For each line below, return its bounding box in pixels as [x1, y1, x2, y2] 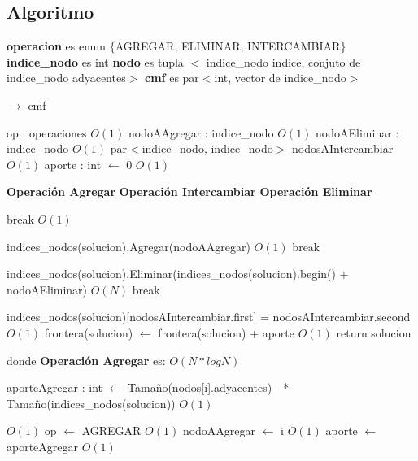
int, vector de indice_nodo [214, 69, 346, 86]
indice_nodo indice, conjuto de [206, 53, 361, 70]
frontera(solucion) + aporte [158, 324, 295, 341]
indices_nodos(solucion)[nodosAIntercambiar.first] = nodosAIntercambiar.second [7, 308, 411, 325]
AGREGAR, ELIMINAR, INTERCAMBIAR [115, 37, 341, 54]
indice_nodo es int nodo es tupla [7, 53, 184, 70]
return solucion [336, 324, 411, 341]
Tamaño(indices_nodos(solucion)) [7, 394, 176, 411]
